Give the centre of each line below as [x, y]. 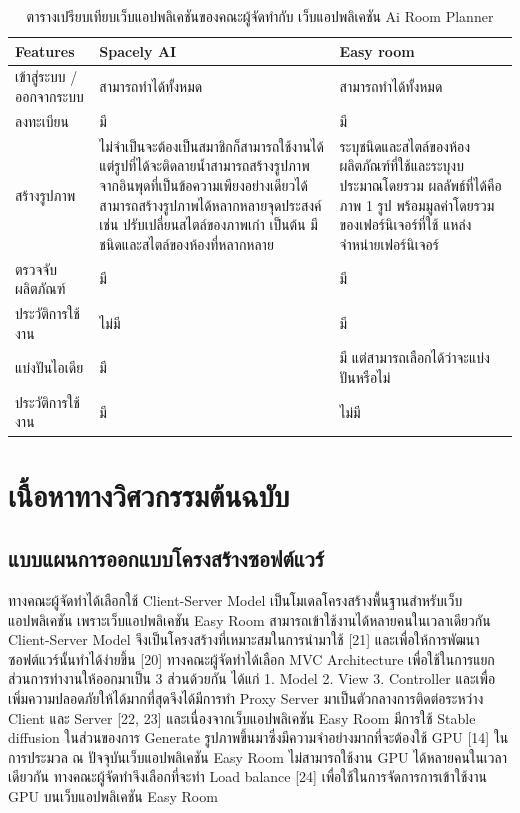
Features [45, 50]
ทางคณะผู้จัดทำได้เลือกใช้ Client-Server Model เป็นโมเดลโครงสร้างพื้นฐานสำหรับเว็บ [235, 600]
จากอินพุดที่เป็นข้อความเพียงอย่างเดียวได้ [204, 184]
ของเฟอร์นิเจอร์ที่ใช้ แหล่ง [405, 224]
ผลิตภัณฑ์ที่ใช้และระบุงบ [401, 165]
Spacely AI [138, 50]
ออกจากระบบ [49, 96]
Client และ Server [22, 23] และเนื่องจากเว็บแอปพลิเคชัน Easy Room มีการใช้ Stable [242, 717]
